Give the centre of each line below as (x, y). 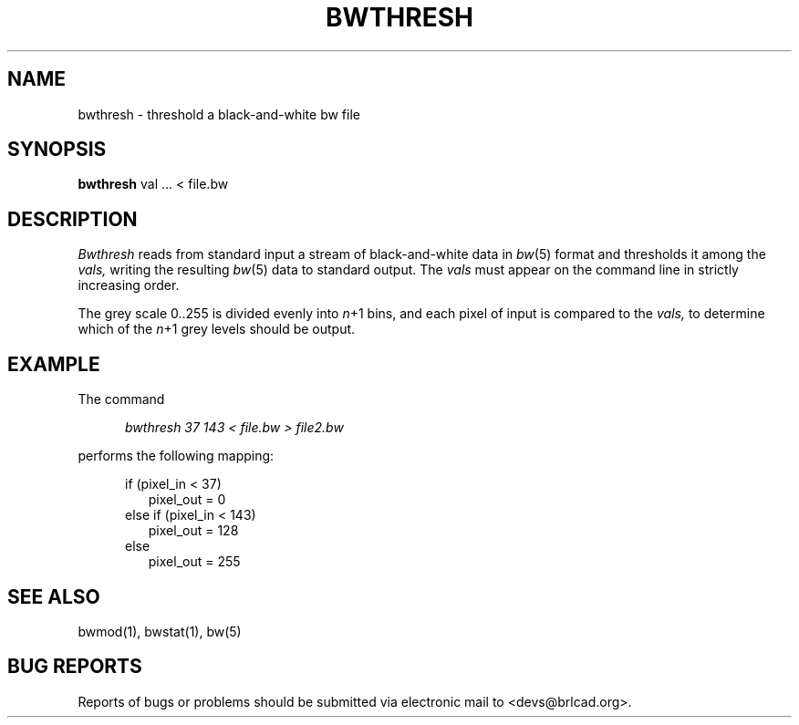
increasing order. (129, 285)
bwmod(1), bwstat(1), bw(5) (160, 631)
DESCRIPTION (73, 219)
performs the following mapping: (176, 456)
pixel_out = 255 (194, 562)
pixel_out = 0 (187, 500)
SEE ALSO (54, 596)
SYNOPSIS (57, 150)
